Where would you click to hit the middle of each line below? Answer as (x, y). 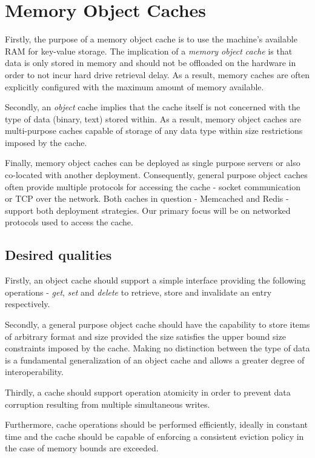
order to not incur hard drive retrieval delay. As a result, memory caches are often (157, 74)
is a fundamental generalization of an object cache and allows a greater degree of (155, 360)
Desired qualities (58, 255)
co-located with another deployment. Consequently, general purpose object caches (156, 175)
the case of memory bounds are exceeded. (82, 448)
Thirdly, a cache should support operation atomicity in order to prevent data (148, 392)
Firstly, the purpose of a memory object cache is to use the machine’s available (151, 39)
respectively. (28, 304)
